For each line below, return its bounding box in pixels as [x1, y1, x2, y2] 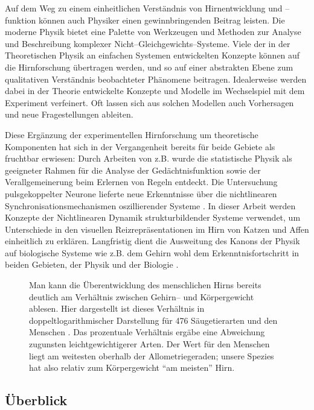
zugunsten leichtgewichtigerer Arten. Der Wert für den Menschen [29, 338, 270, 350]
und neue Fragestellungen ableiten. [5, 108, 133, 121]
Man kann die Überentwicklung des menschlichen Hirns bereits [29, 279, 261, 291]
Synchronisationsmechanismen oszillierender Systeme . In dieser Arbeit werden [5, 199, 296, 212]
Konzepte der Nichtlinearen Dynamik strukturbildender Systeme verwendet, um [5, 211, 301, 224]
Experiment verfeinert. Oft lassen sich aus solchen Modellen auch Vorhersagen [5, 96, 294, 109]
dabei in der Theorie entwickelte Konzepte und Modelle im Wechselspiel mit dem [5, 84, 305, 97]
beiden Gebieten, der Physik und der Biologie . [5, 258, 179, 271]
